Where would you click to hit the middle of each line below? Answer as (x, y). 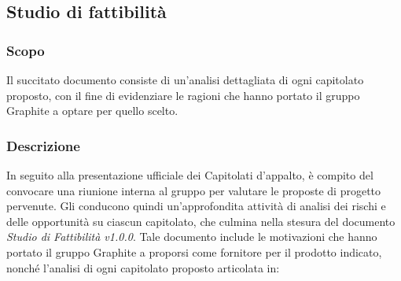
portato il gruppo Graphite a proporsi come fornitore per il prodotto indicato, (194, 251)
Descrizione (43, 145)
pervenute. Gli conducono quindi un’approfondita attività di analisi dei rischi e (196, 206)
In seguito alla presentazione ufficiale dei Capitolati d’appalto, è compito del (190, 175)
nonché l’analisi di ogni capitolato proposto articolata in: (143, 267)
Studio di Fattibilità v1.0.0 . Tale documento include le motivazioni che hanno (192, 237)
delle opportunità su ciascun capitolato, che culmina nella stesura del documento (201, 221)
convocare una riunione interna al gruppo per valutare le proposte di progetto (194, 190)
